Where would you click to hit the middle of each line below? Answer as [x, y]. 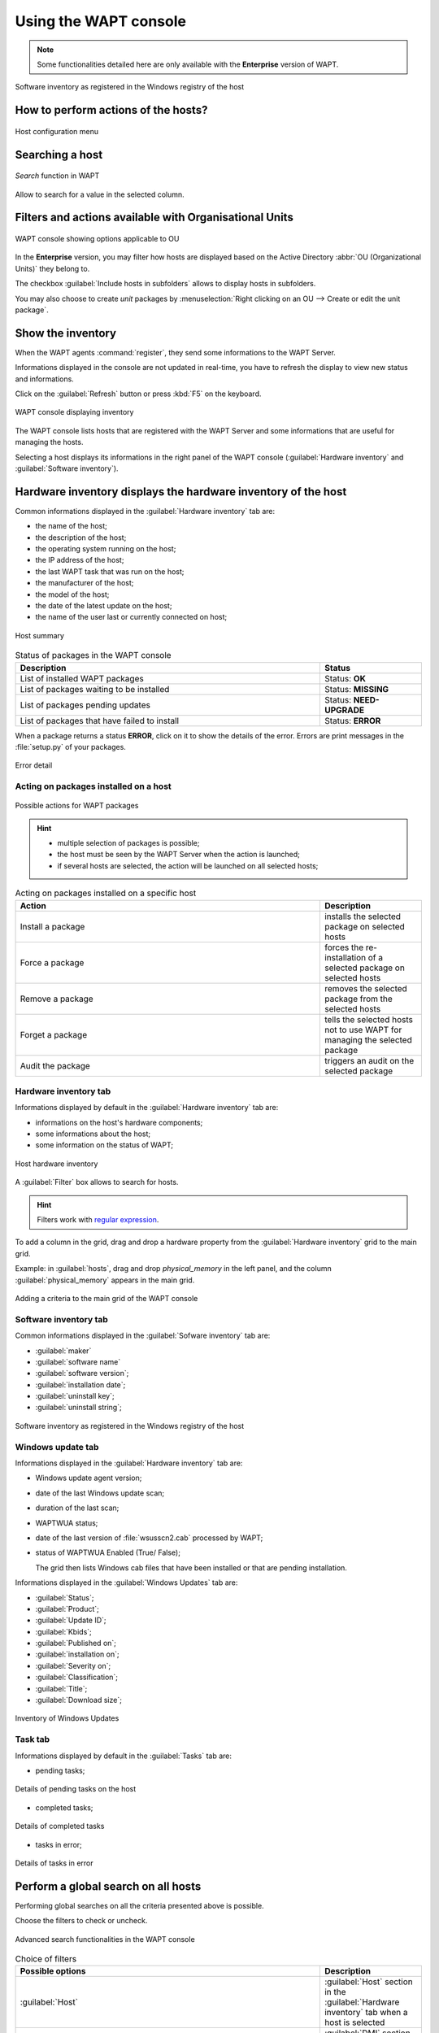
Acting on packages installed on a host [93, 786]
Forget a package [54, 1034]
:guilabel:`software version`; [82, 1373]
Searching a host [59, 155]
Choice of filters [46, 1959]
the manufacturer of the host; [85, 583]
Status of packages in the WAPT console [93, 655]
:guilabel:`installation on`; [77, 1654]
